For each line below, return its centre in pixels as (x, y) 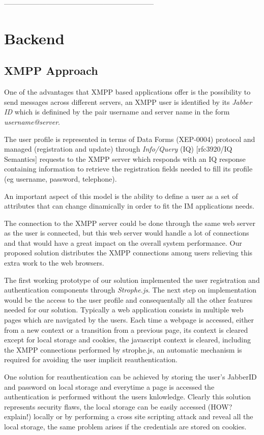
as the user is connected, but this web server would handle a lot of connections (127, 233)
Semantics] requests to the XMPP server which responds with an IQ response (125, 158)
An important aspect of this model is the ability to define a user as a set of (121, 196)
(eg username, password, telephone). (61, 178)
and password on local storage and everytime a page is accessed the (109, 386)
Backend (34, 38)
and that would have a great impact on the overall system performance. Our (123, 242)
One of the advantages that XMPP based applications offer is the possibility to (127, 92)
